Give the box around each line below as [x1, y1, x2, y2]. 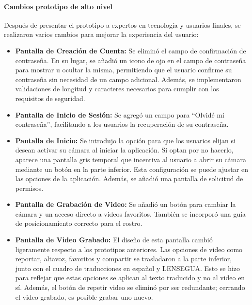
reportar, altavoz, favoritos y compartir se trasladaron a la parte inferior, [15, 254, 232, 264]
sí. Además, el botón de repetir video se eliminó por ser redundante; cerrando [15, 282, 245, 292]
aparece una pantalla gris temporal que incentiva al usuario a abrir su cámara [15, 154, 246, 164]
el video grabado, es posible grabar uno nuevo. [15, 291, 153, 302]
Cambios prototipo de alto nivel [4, 1, 113, 11]
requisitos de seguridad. [15, 93, 85, 103]
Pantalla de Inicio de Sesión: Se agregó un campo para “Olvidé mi [15, 109, 224, 119]
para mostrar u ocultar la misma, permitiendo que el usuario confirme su [15, 65, 232, 75]
